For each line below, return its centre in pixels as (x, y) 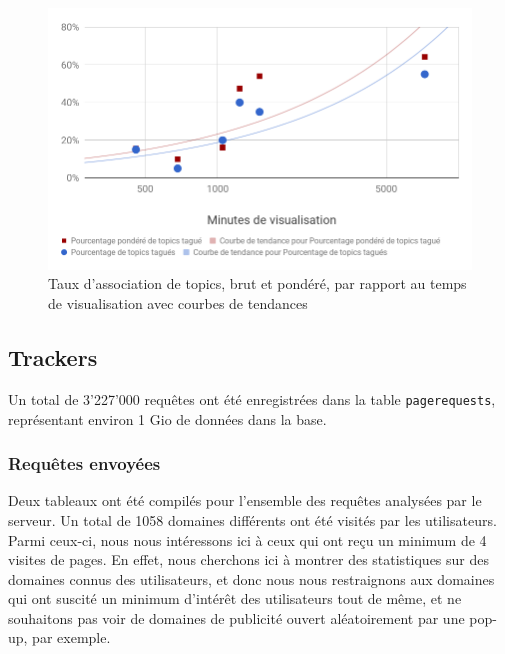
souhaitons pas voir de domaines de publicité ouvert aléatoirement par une (236, 617)
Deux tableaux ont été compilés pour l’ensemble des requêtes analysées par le (245, 500)
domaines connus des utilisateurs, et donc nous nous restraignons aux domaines (251, 578)
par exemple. (71, 637)
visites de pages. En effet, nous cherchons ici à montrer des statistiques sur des (249, 559)
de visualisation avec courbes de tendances (178, 303)
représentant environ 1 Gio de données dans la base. (167, 418)
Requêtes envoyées (84, 463)
